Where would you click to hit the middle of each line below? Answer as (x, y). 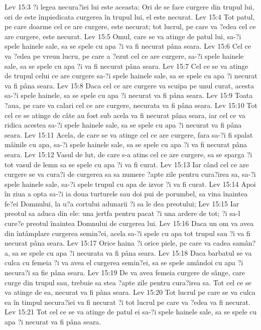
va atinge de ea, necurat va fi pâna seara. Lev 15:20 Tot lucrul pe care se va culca (130, 292)
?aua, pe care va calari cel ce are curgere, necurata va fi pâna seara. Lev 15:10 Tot (131, 105)
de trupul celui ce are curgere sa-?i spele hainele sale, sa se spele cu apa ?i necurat (131, 76)
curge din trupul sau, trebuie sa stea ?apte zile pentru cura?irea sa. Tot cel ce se (128, 282)
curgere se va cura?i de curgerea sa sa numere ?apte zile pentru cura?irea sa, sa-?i (130, 174)
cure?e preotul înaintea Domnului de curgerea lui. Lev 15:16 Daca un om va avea (129, 223)
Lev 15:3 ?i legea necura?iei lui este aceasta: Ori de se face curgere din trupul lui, (129, 7)
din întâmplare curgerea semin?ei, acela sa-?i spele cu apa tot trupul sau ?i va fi (127, 233)
